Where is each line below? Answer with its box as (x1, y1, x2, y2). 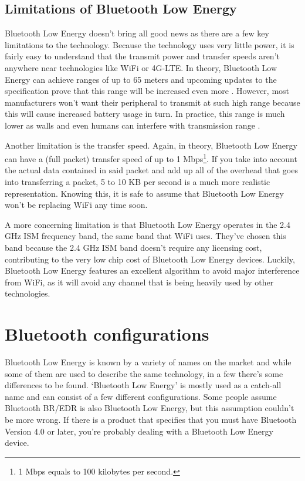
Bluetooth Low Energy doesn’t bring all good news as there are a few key (5, 27, 269, 39)
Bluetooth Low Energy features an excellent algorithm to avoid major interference (5, 264, 300, 277)
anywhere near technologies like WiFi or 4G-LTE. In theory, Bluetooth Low (5, 61, 277, 73)
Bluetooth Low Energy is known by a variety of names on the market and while (5, 356, 292, 368)
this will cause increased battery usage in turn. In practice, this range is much (5, 107, 285, 120)
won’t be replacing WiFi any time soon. (5, 199, 148, 211)
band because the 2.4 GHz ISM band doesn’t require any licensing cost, (5, 241, 262, 253)
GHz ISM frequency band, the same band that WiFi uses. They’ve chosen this (5, 230, 286, 242)
